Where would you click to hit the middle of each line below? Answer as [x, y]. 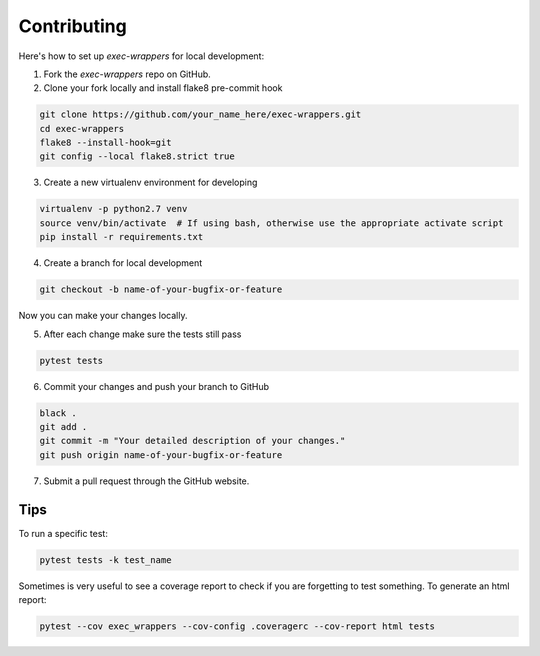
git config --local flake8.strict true [137, 156]
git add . [63, 426]
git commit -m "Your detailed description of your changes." [192, 441]
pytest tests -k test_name [105, 559]
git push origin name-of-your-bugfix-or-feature [161, 454]
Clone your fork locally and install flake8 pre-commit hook [163, 88]
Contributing [72, 26]
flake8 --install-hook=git [105, 143]
